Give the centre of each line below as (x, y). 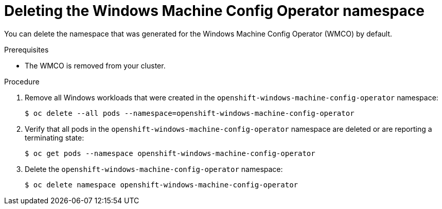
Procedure (22, 81)
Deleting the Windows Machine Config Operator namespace (214, 11)
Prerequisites (26, 49)
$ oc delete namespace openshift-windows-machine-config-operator (162, 185)
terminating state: (55, 137)
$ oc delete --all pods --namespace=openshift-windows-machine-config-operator (190, 113)
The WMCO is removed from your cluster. (95, 65)
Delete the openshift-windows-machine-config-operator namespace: (154, 169)
